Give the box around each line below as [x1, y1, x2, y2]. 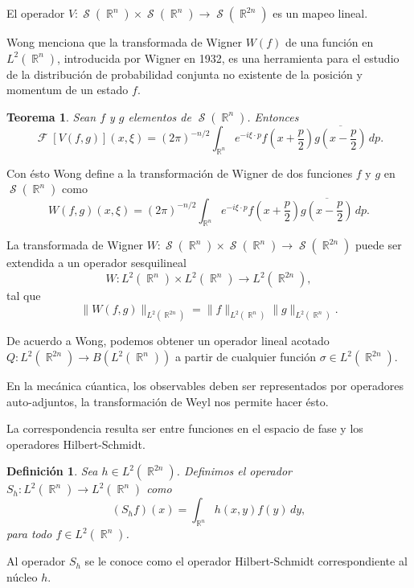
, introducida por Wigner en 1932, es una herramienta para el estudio [57, 49, 400, 66]
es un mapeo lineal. [273, 5, 368, 21]
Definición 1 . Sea [6, 463, 98, 479]
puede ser [355, 236, 402, 253]
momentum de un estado [6, 81, 129, 98]
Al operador [6, 553, 66, 569]
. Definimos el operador [176, 463, 292, 479]
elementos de [128, 108, 191, 125]
